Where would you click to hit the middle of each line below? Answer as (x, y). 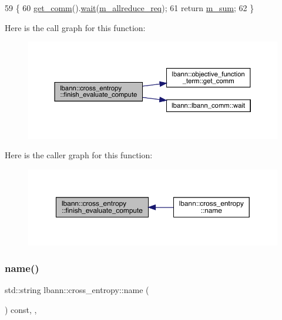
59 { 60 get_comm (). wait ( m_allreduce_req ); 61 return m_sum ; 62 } (130, 8)
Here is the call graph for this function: (75, 27)
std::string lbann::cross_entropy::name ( (77, 290)
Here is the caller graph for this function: (79, 155)
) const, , (21, 310)
